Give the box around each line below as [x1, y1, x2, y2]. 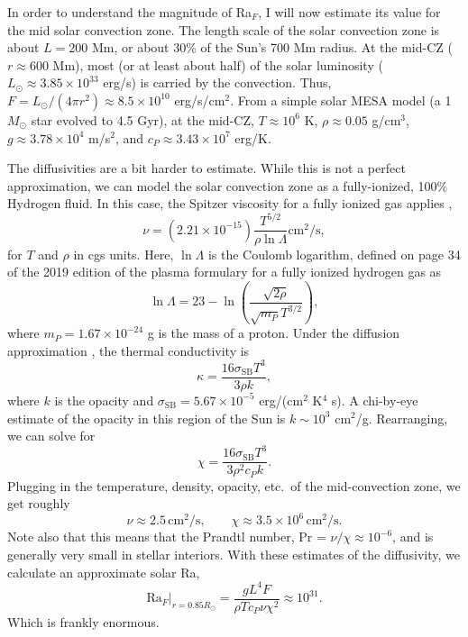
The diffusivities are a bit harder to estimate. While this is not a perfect [7, 159, 406, 177]
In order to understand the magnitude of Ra [7, 3, 252, 21]
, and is [392, 527, 434, 546]
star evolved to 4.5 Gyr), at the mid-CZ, [31, 110, 254, 129]
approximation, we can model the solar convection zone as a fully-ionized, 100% [7, 176, 448, 195]
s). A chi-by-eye [331, 390, 418, 409]
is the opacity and [54, 390, 154, 409]
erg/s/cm [174, 90, 225, 109]
